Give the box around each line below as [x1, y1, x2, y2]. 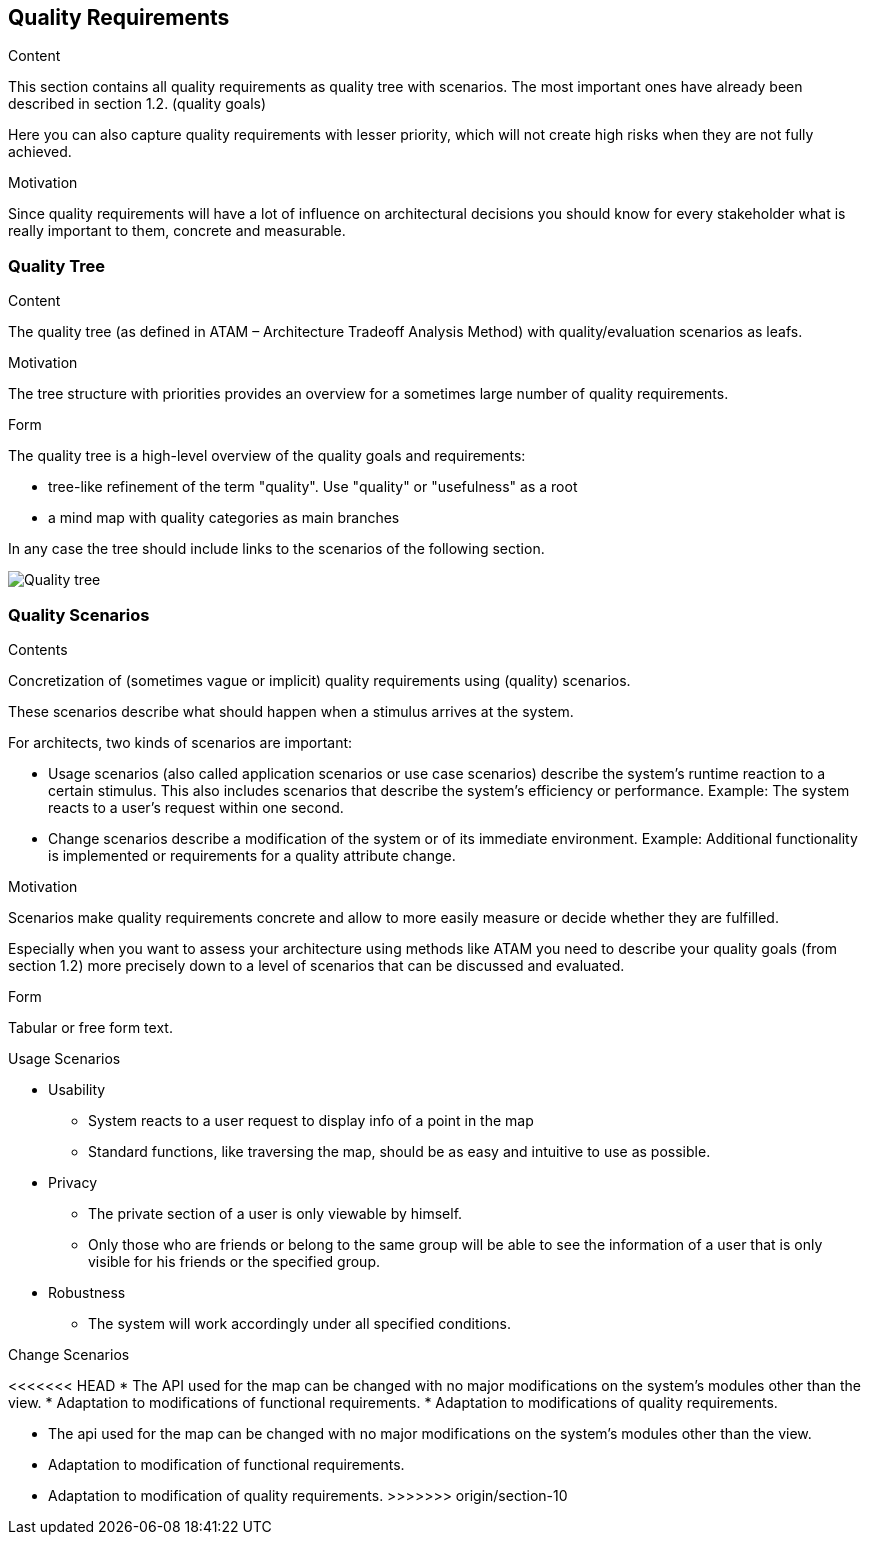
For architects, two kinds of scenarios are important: [8, 733, 353, 751]
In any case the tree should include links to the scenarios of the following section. [8, 540, 545, 558]
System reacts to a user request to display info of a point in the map [88, 1111, 534, 1129]
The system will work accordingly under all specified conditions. [88, 1314, 512, 1332]
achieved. [8, 143, 72, 161]
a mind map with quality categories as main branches [48, 509, 400, 527]
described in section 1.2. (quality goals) [8, 95, 267, 113]
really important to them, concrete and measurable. [8, 222, 346, 240]
